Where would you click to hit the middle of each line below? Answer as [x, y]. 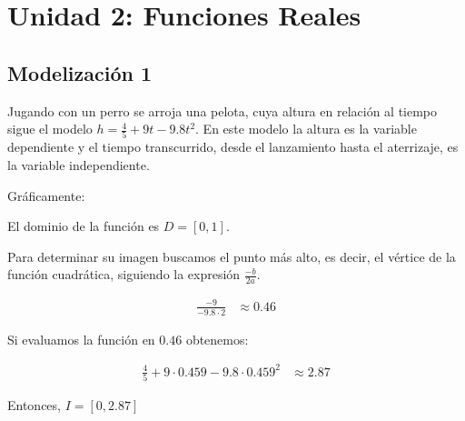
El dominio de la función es [84, 226]
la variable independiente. [79, 165]
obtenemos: [217, 339]
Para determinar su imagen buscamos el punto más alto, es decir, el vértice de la [232, 256]
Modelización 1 [80, 72]
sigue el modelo [50, 129]
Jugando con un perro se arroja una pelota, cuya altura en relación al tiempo [223, 110]
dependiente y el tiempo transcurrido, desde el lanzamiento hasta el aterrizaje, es [233, 147]
